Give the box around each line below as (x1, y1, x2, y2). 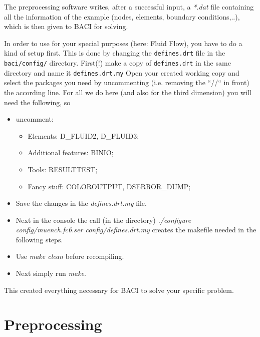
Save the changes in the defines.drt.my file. (16, 198, 147, 208)
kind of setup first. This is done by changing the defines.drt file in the (4, 48, 225, 58)
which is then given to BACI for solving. (4, 21, 128, 32)
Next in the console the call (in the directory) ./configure (16, 214, 191, 225)
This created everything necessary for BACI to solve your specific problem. (4, 284, 234, 295)
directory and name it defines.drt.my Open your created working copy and (4, 67, 239, 78)
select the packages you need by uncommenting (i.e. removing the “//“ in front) (4, 77, 249, 88)
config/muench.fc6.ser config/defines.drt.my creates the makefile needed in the (16, 224, 256, 235)
